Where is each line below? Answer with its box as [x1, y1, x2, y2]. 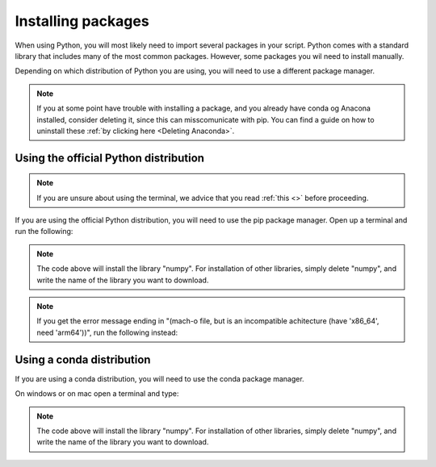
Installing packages [15, 12, 149, 30]
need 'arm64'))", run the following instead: [36, 327, 178, 337]
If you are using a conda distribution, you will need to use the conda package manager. [15, 373, 304, 383]
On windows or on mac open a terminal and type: [15, 389, 179, 398]
